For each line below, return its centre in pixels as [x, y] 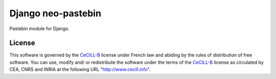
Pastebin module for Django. [39, 29]
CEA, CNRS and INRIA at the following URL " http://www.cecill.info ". [80, 69]
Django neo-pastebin [55, 13]
